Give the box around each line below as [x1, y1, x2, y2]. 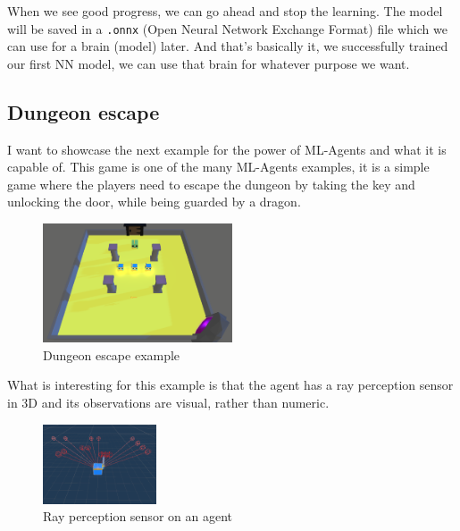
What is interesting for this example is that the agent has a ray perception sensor [7, 375, 454, 394]
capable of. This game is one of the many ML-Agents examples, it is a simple [7, 157, 430, 176]
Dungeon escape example [43, 345, 180, 364]
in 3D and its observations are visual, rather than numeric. [7, 392, 330, 411]
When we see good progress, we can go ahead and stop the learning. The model [7, 2, 443, 20]
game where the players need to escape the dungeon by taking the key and [7, 174, 415, 193]
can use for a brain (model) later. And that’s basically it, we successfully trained [7, 37, 448, 55]
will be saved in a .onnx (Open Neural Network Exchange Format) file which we [7, 19, 447, 38]
